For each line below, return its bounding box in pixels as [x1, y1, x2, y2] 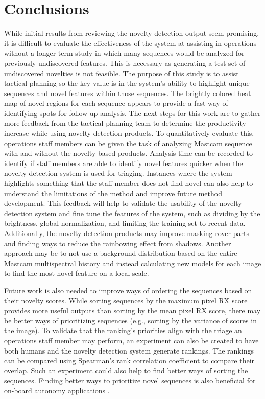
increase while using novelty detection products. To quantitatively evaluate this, [4, 128, 254, 138]
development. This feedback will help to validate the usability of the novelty [4, 198, 242, 208]
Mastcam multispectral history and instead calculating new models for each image [4, 257, 261, 268]
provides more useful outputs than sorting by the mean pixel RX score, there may [4, 305, 261, 316]
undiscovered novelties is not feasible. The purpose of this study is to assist [4, 67, 239, 78]
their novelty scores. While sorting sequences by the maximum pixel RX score [4, 295, 248, 306]
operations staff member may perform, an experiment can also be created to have [4, 335, 259, 345]
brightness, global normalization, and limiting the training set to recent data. [4, 218, 246, 228]
